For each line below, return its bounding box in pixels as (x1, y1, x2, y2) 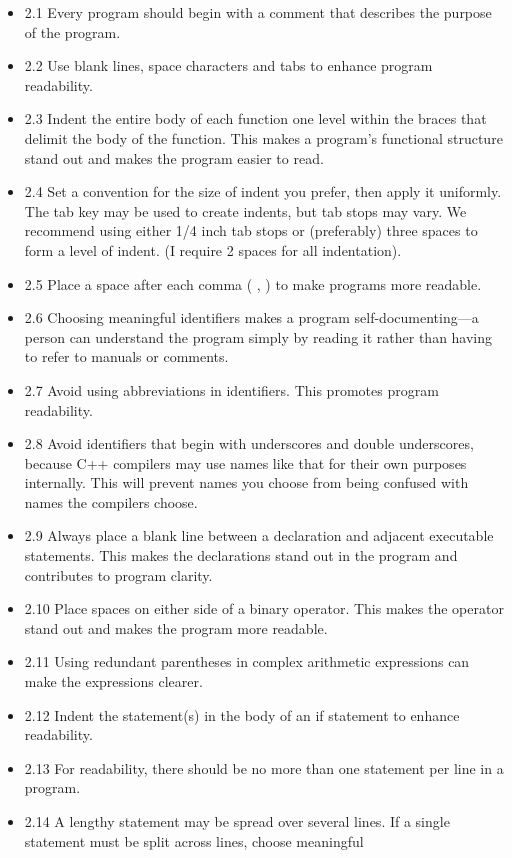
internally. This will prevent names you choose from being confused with (24, 472, 469, 493)
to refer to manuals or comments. (24, 346, 229, 367)
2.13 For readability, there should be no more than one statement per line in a (24, 757, 504, 778)
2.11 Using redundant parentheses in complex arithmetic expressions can (24, 651, 470, 672)
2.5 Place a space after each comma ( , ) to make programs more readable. (24, 273, 482, 294)
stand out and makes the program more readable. (24, 617, 328, 638)
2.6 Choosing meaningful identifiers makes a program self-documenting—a (24, 307, 479, 328)
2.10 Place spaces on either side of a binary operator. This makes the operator (24, 598, 504, 619)
